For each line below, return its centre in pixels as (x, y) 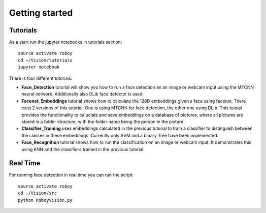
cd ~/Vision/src (37, 193)
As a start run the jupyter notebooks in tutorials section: (66, 42)
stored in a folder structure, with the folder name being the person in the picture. (103, 122)
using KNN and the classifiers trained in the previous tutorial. (83, 149)
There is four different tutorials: (41, 78)
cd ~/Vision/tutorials (45, 60)
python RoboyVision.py (45, 200)
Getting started (41, 13)
